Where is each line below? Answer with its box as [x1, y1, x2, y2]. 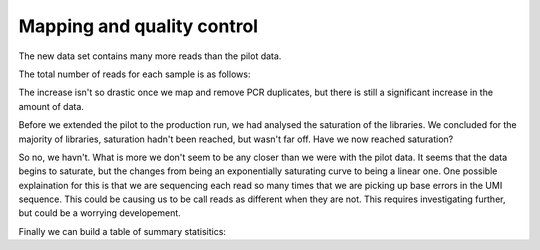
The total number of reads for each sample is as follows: [18, 68, 251, 80]
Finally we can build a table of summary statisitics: [18, 225, 227, 237]
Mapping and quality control [18, 15, 259, 37]
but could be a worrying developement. [18, 207, 182, 219]
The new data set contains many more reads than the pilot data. [18, 50, 282, 62]
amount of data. [18, 100, 85, 112]
